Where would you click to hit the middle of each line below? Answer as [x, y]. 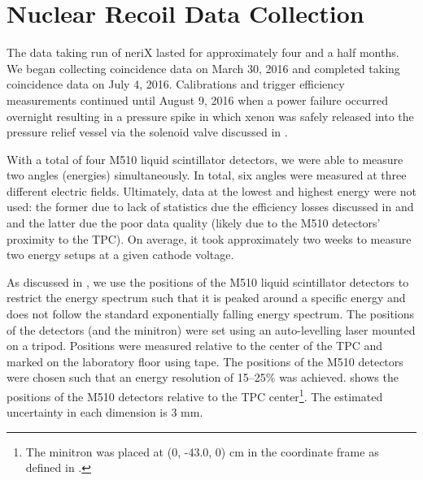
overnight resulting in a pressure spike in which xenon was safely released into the [210, 116]
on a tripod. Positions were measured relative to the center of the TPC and [195, 346]
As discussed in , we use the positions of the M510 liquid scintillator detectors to [208, 281]
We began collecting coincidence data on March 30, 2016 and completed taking [203, 68]
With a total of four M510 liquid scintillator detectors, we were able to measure [205, 159]
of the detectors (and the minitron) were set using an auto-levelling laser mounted [211, 329]
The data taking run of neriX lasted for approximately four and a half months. [203, 52]
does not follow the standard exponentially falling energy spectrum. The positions [211, 314]
